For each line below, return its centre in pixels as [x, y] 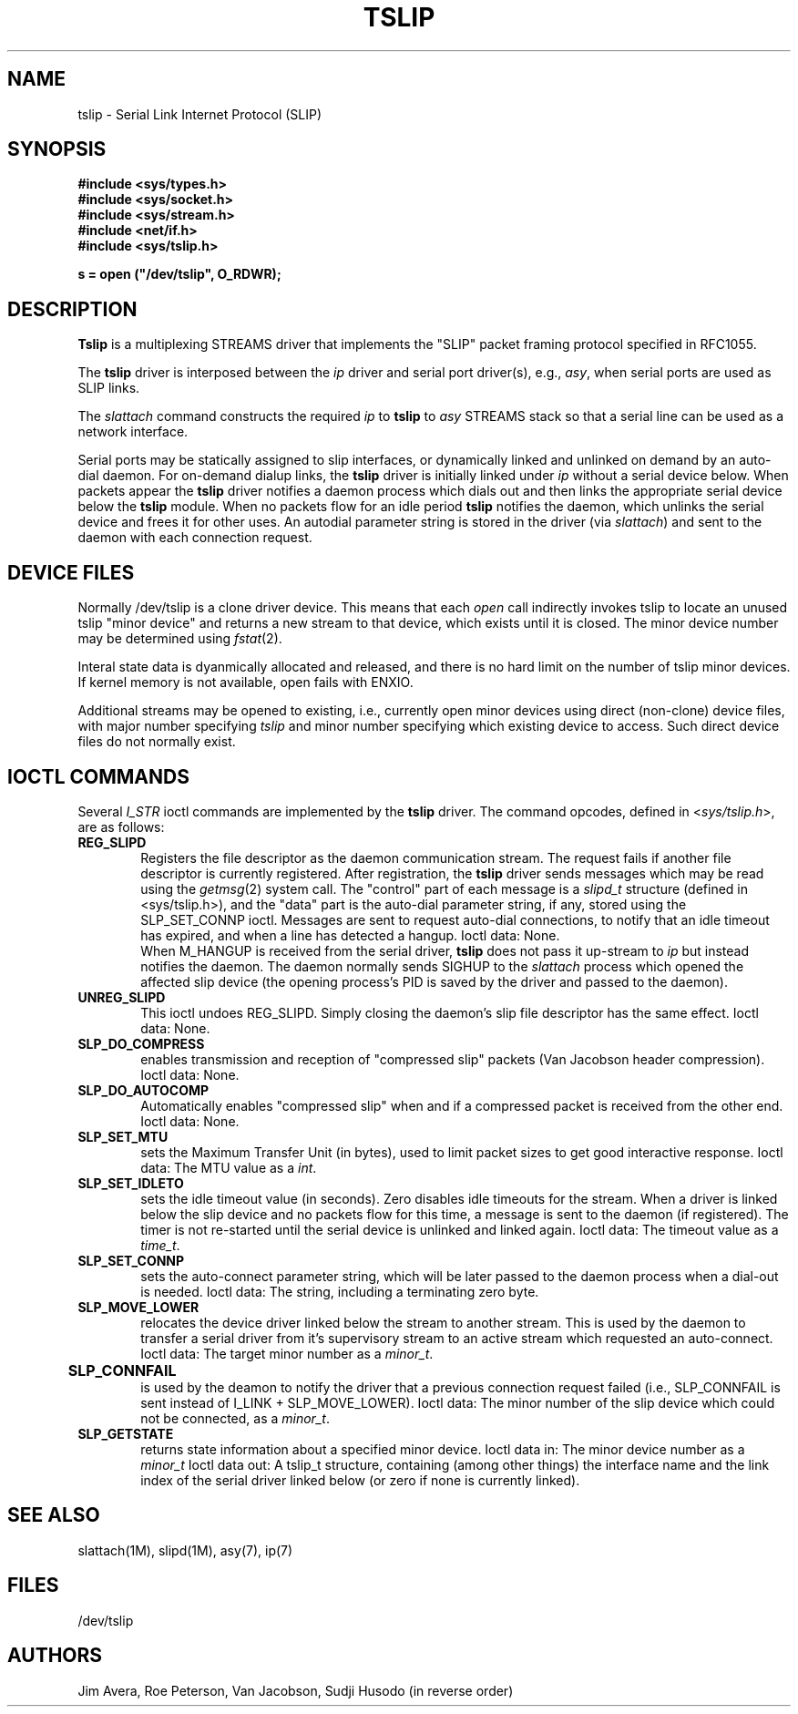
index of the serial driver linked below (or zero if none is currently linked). [360, 1480]
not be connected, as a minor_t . [235, 1418]
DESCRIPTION [72, 309]
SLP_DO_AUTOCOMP [143, 1090]
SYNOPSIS [57, 149]
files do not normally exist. [157, 742]
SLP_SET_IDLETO [131, 1183]
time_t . [160, 1245]
